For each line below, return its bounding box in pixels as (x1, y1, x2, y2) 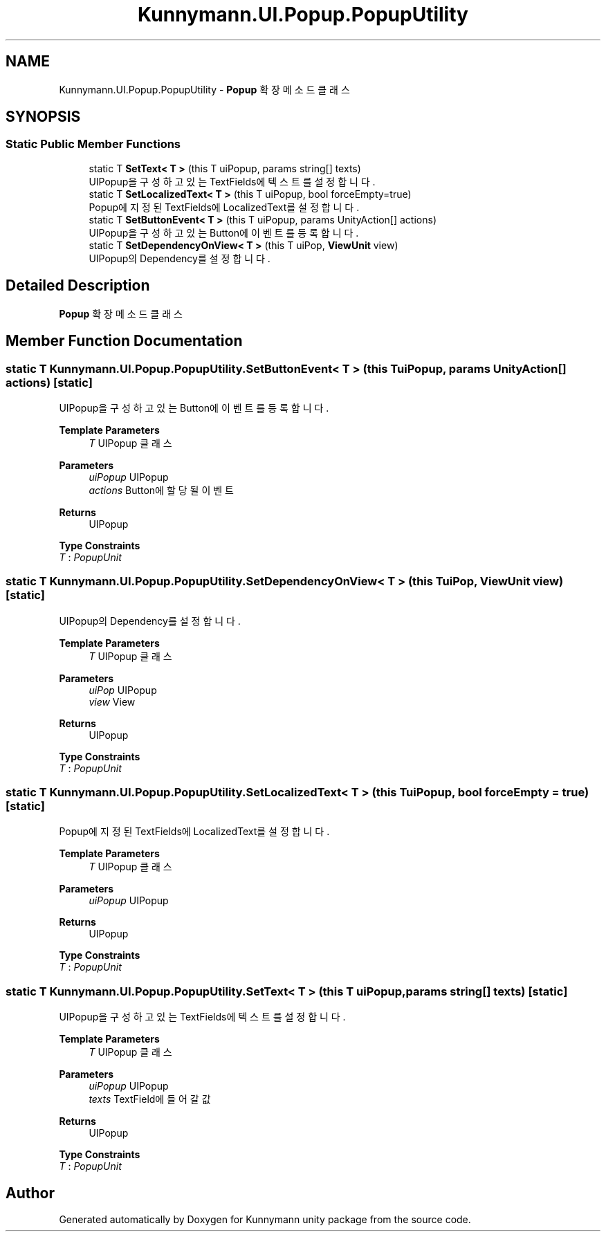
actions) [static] (6, 375, 93, 390)
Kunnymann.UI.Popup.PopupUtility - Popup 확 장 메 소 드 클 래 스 (59, 83, 350, 95)
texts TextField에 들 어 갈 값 (89, 1093, 211, 1106)
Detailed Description (6, 277, 150, 295)
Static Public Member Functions (6, 137, 181, 152)
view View (89, 695, 136, 708)
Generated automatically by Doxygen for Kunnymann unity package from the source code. (59, 1213, 471, 1225)
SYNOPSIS (6, 108, 81, 126)
